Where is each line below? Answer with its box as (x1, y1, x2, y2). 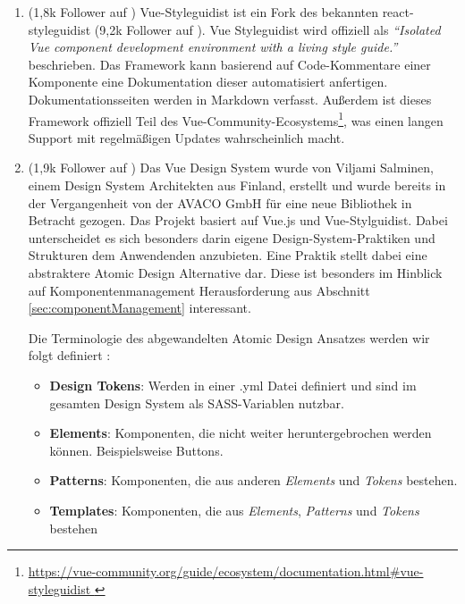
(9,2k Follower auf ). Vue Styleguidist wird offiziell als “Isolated (94, 20, 441, 38)
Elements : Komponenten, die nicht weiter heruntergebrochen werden (49, 424, 432, 442)
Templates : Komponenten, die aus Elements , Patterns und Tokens (49, 500, 419, 519)
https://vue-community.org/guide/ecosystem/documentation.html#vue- (28, 562, 424, 581)
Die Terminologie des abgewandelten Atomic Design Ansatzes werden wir (28, 328, 430, 347)
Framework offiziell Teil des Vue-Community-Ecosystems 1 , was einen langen (28, 108, 444, 130)
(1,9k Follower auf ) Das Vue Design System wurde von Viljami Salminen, (28, 158, 434, 177)
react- (382, 3, 414, 21)
